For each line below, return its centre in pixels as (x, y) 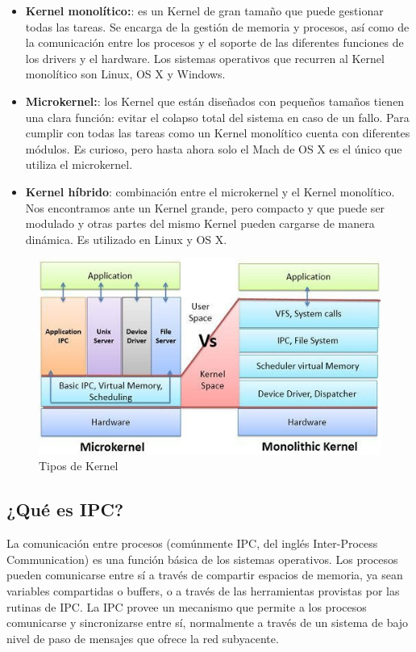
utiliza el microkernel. (79, 164)
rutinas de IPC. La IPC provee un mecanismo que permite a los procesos (187, 606)
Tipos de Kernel (79, 466)
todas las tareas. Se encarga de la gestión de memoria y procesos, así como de (217, 26)
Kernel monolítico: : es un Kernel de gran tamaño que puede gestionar (204, 11)
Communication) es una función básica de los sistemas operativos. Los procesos (202, 559)
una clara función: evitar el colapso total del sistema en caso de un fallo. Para (217, 117)
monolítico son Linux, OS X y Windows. (125, 74)
